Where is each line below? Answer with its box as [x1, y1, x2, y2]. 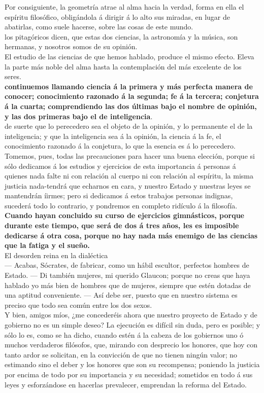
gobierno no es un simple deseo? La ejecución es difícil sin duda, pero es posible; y [5, 319, 260, 330]
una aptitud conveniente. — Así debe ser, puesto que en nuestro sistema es [5, 290, 238, 300]
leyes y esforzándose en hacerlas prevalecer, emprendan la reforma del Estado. [5, 379, 247, 389]
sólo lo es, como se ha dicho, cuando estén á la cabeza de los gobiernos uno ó [5, 329, 244, 340]
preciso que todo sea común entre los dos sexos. [5, 299, 152, 310]
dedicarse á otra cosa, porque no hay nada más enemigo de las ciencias [5, 230, 258, 240]
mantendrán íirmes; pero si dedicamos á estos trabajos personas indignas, [5, 190, 233, 201]
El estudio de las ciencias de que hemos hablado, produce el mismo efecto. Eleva [5, 51, 254, 61]
